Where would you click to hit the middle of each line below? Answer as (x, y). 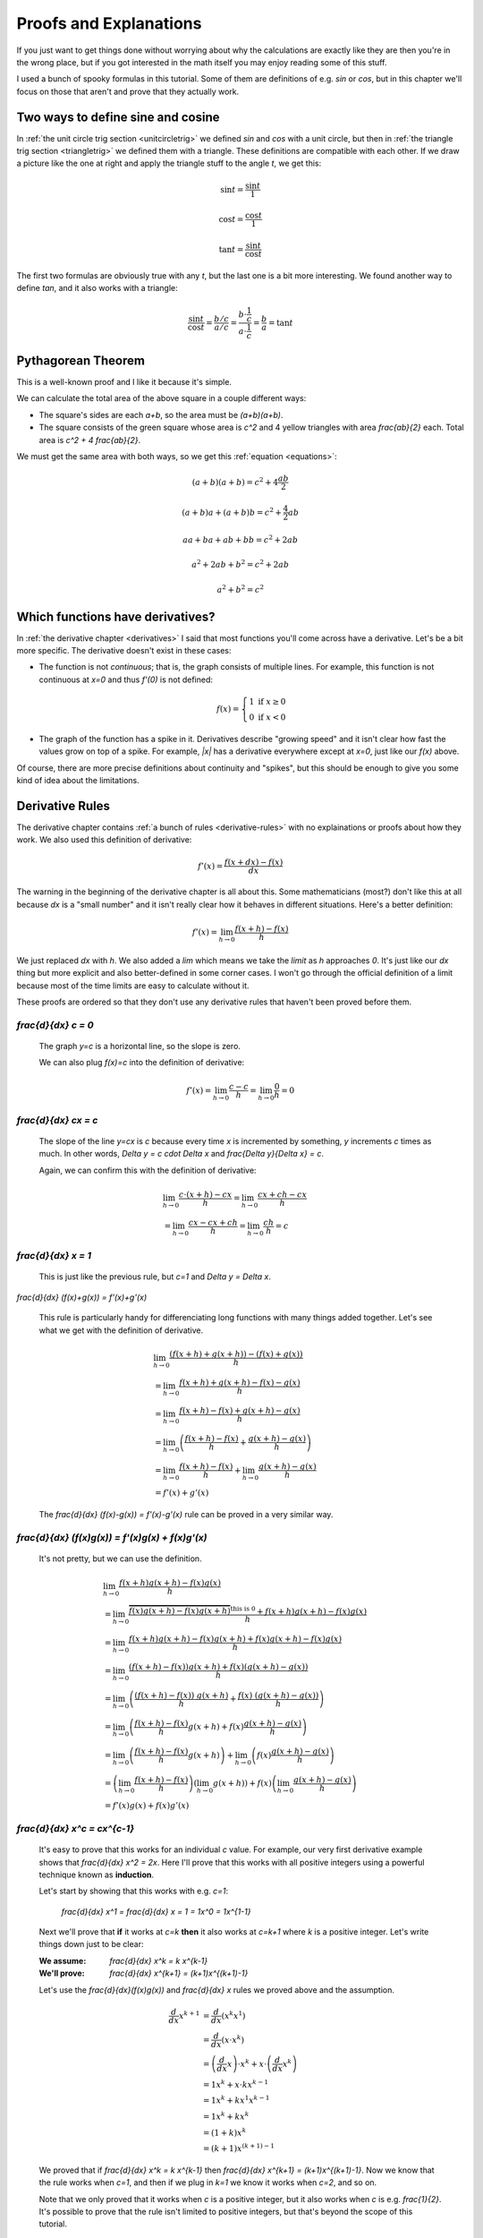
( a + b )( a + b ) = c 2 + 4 (235, 481)
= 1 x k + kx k (226, 2116)
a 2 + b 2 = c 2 (240, 589)
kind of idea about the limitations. (78, 781)
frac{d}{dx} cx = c (57, 1120)
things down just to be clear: (91, 1944)
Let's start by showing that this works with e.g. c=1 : (133, 1891)
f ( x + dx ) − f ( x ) (254, 862)
